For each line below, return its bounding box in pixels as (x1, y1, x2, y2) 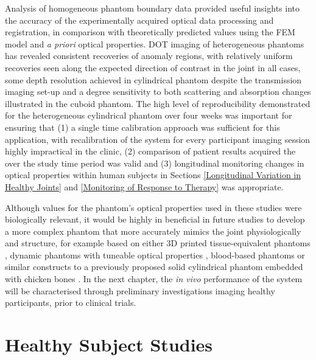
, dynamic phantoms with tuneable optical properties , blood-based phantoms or (5, 248, 305, 261)
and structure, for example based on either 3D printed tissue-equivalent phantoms (5, 237, 311, 249)
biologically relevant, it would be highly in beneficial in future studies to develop (5, 213, 305, 226)
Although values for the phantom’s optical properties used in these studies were (5, 201, 302, 213)
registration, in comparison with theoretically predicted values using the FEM (5, 26, 295, 38)
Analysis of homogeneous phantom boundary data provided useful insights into (5, 2, 300, 14)
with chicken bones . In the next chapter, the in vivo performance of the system (5, 272, 303, 285)
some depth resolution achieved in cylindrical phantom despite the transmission (5, 73, 302, 86)
